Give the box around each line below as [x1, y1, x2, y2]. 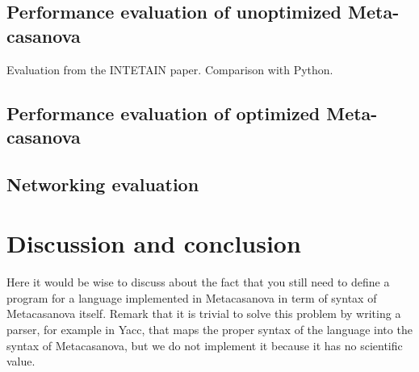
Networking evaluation [6, 171, 199, 196]
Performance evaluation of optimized [6, 100, 321, 125]
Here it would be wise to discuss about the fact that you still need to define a [6, 274, 390, 290]
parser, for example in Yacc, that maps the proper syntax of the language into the [6, 321, 413, 338]
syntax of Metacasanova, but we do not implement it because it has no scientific [6, 336, 403, 353]
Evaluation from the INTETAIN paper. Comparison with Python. [6, 61, 333, 77]
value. [6, 353, 36, 370]
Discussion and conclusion [6, 227, 301, 260]
